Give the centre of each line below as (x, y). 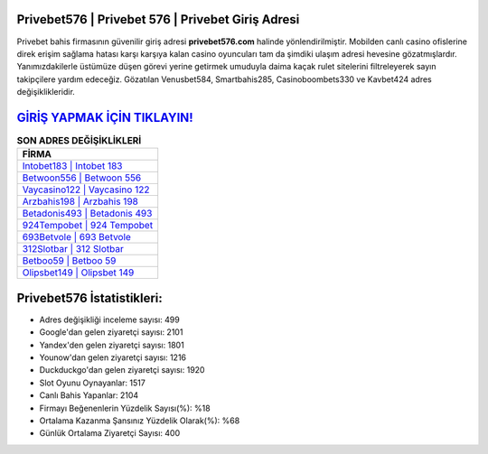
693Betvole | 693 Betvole (76, 237)
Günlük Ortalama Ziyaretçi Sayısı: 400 (110, 433)
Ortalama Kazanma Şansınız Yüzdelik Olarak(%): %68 (140, 421)
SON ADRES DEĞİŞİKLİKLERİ (79, 141)
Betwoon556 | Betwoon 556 (82, 178)
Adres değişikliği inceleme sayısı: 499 (109, 320)
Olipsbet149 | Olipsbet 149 (78, 273)
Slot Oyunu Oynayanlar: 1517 (93, 383)
